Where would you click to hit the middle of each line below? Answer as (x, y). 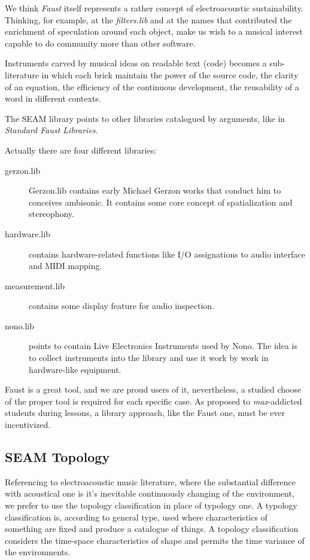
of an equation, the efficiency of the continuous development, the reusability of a (152, 86)
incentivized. (28, 425)
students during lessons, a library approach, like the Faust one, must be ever (145, 413)
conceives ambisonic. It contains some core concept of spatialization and (161, 202)
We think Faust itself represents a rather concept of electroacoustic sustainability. (154, 8)
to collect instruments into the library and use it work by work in (149, 358)
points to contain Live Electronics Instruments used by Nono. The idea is (163, 346)
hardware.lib (28, 233)
